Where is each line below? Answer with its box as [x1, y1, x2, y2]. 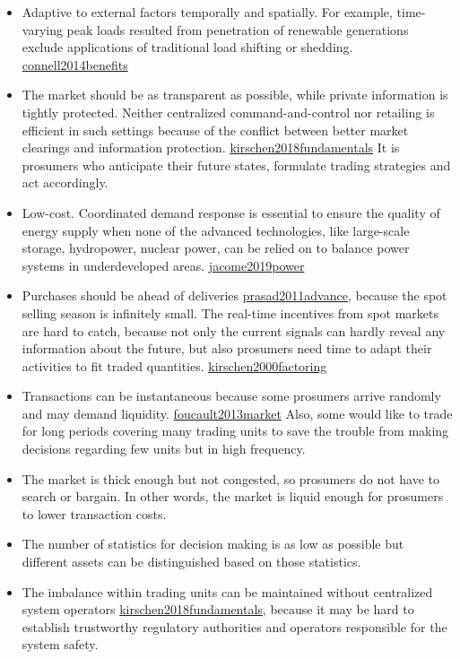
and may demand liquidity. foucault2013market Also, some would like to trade [22, 403, 453, 422]
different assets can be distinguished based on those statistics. [22, 552, 361, 571]
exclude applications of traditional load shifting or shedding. [22, 38, 353, 56]
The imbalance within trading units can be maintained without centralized [22, 582, 433, 601]
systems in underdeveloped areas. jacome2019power [22, 256, 305, 274]
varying [22, 20, 63, 39]
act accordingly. [22, 173, 108, 192]
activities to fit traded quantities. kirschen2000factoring [22, 356, 327, 375]
